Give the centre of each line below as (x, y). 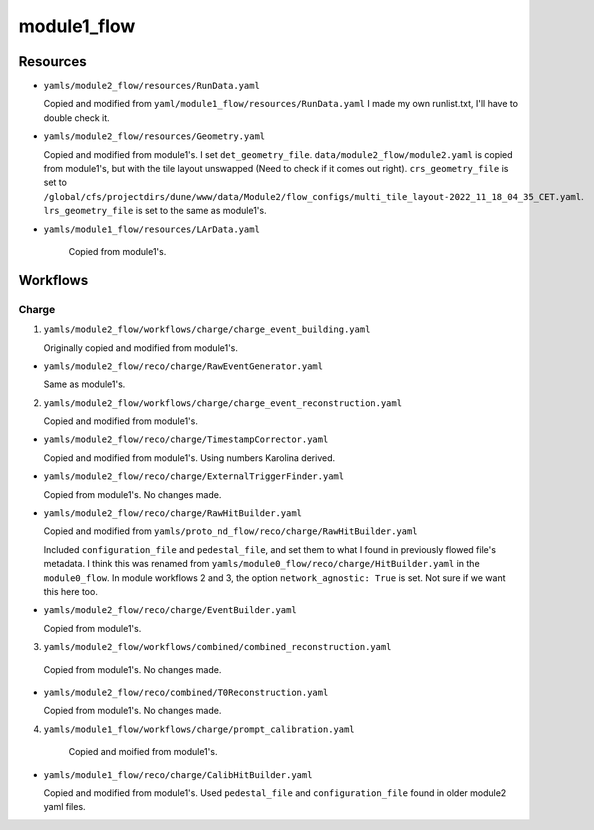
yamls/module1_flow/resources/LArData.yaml (151, 229)
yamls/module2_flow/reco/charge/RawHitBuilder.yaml (173, 513)
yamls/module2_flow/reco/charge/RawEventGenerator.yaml (183, 366)
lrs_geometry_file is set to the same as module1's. (155, 211)
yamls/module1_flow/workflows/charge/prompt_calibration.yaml (199, 729)
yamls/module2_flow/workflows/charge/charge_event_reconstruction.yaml (223, 403)
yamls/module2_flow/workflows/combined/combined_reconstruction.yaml (217, 647)
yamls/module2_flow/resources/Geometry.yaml (154, 136)
